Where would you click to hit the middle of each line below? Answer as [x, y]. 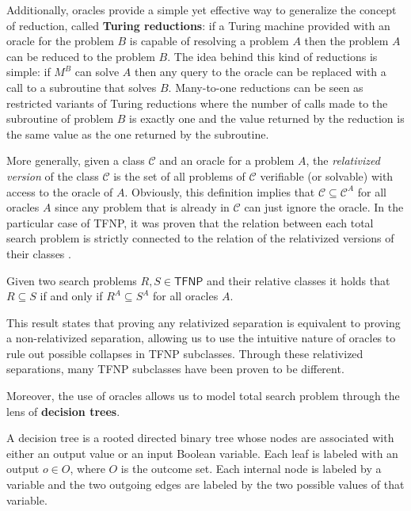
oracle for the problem [60, 41]
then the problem [346, 41]
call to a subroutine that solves [82, 87]
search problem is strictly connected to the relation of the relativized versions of [200, 238]
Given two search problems [72, 280]
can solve [97, 72]
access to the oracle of [60, 191]
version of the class [53, 175]
